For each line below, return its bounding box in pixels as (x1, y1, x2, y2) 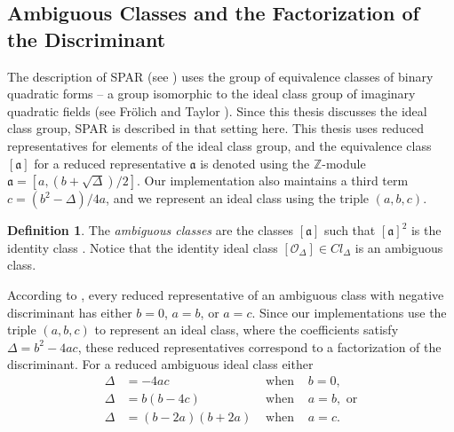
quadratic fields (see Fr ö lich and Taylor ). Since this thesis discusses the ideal (7, 101, 427, 120)
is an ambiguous (354, 238, 443, 256)
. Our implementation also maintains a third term (137, 171, 409, 190)
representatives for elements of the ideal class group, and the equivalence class (7, 136, 432, 154)
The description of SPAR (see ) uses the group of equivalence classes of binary (7, 67, 434, 85)
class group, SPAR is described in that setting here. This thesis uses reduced (7, 119, 425, 137)
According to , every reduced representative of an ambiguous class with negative (7, 285, 444, 303)
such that (324, 221, 376, 240)
